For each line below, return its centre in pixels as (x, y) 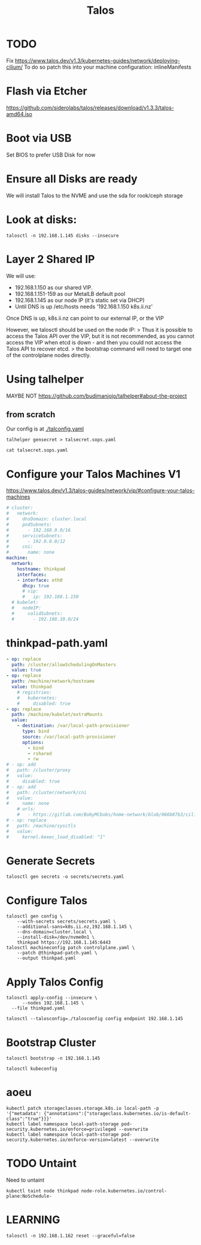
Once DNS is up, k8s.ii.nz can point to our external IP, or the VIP (85, 318)
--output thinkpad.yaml (47, 958)
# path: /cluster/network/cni (46, 792)
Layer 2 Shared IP (51, 259)
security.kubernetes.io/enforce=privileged (61, 1130)
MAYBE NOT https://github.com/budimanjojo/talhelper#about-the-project (97, 396)
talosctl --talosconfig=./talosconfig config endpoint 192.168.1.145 (95, 1019)
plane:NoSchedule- (29, 1197)
